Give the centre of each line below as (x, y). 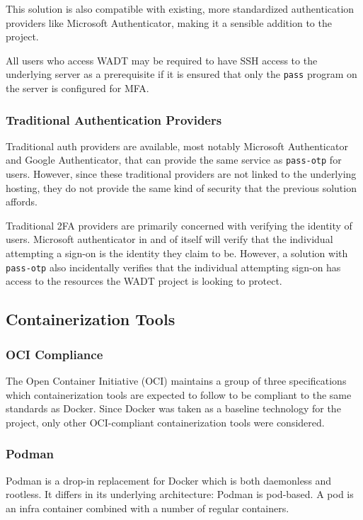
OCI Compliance (54, 354)
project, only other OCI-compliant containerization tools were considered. (165, 422)
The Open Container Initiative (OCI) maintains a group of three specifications (176, 380)
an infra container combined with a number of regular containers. (148, 508)
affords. (22, 202)
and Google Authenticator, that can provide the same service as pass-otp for (174, 160)
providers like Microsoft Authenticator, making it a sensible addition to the (169, 22)
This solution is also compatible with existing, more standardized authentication (180, 9)
